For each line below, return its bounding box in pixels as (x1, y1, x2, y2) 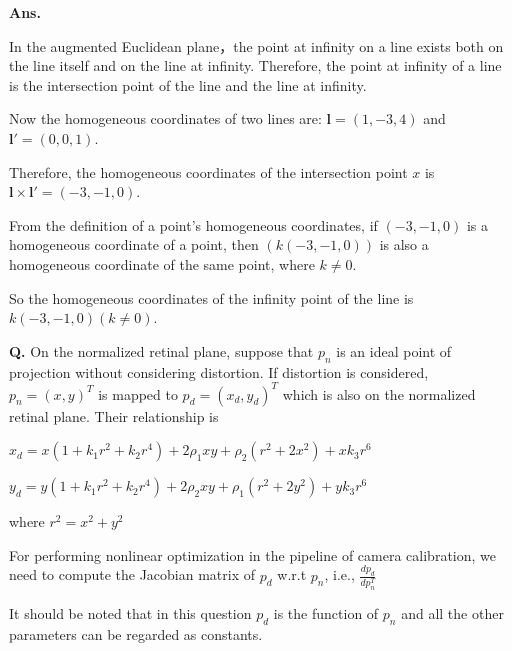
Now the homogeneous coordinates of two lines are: (9, 108, 322, 129)
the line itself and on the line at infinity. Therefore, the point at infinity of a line (9, 55, 502, 76)
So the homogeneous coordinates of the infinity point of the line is (9, 287, 414, 308)
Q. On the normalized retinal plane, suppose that (9, 340, 314, 361)
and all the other (401, 602, 504, 623)
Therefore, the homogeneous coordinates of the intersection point (9, 161, 408, 182)
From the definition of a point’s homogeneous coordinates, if (9, 214, 378, 235)
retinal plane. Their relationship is (9, 405, 219, 426)
